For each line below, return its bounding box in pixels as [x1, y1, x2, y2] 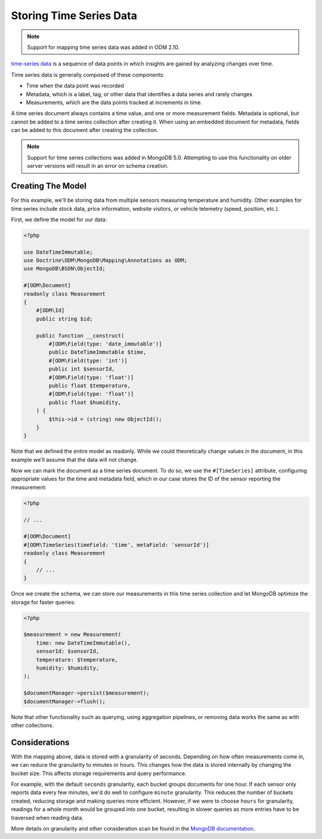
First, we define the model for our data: [11, 215, 107, 223]
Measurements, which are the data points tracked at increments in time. [26, 98, 203, 106]
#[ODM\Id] [36, 307, 65, 314]
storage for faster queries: [11, 599, 76, 606]
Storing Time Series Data [11, 9, 137, 22]
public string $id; [36, 315, 94, 322]
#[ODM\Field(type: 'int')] [48, 357, 128, 364]
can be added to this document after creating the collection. [11, 127, 159, 134]
